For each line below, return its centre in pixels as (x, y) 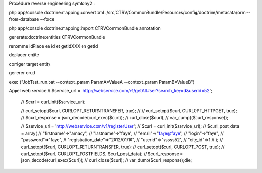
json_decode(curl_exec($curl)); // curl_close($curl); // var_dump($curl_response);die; (106, 160)
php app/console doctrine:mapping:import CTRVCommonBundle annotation (85, 28)
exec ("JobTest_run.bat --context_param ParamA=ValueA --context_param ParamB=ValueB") (102, 82)
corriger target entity (30, 64)
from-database (24, 19)
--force (47, 19)
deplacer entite (24, 55)
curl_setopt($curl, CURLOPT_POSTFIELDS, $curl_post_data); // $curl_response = (102, 154)
